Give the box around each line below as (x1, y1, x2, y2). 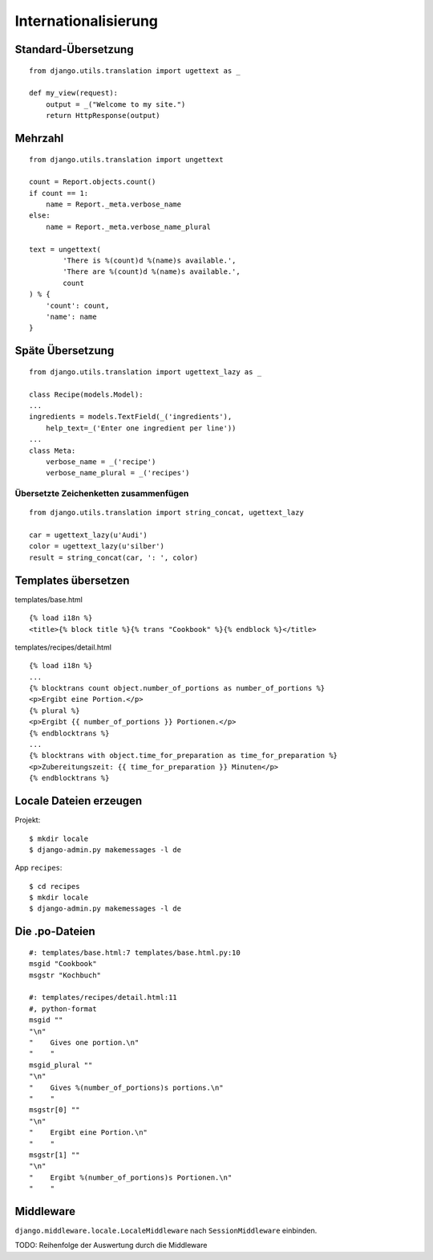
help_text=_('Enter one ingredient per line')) (45, 423, 237, 433)
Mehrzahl (14, 131, 64, 145)
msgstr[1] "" (29, 1150, 80, 1160)
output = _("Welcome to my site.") (45, 100, 186, 108)
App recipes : (14, 863, 63, 873)
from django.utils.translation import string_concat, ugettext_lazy (29, 508, 304, 517)
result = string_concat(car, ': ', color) (29, 553, 199, 562)
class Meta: (29, 446, 76, 455)
